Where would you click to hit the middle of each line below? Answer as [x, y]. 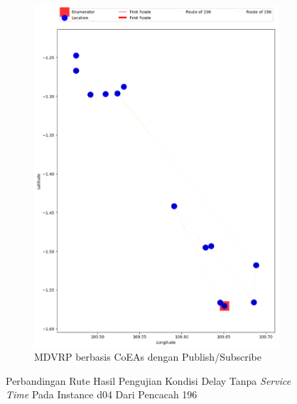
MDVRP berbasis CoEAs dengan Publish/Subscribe [148, 357]
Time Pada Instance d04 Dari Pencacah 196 [102, 394]
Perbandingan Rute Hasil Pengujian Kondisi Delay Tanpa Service [148, 380]
